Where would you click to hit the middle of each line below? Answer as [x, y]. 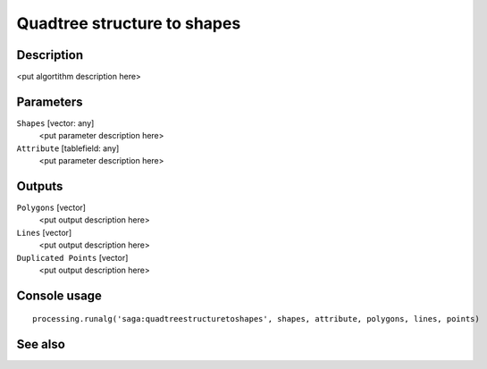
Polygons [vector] [51, 208]
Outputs [40, 186]
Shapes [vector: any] [55, 123]
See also [41, 344]
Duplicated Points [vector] [72, 257]
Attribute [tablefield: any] [68, 148]
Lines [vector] [44, 232]
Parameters [50, 101]
